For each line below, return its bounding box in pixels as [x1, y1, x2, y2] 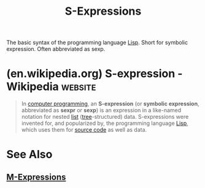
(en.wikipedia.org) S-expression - [6, 67, 183, 81]
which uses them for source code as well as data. [21, 126, 147, 133]
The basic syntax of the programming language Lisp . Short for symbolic [6, 39, 188, 47]
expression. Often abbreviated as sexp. [6, 45, 106, 53]
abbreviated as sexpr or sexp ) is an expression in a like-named [21, 107, 182, 114]
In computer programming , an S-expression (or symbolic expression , [21, 100, 199, 108]
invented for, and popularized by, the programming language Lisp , [21, 119, 188, 127]
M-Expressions [6, 171, 66, 182]
